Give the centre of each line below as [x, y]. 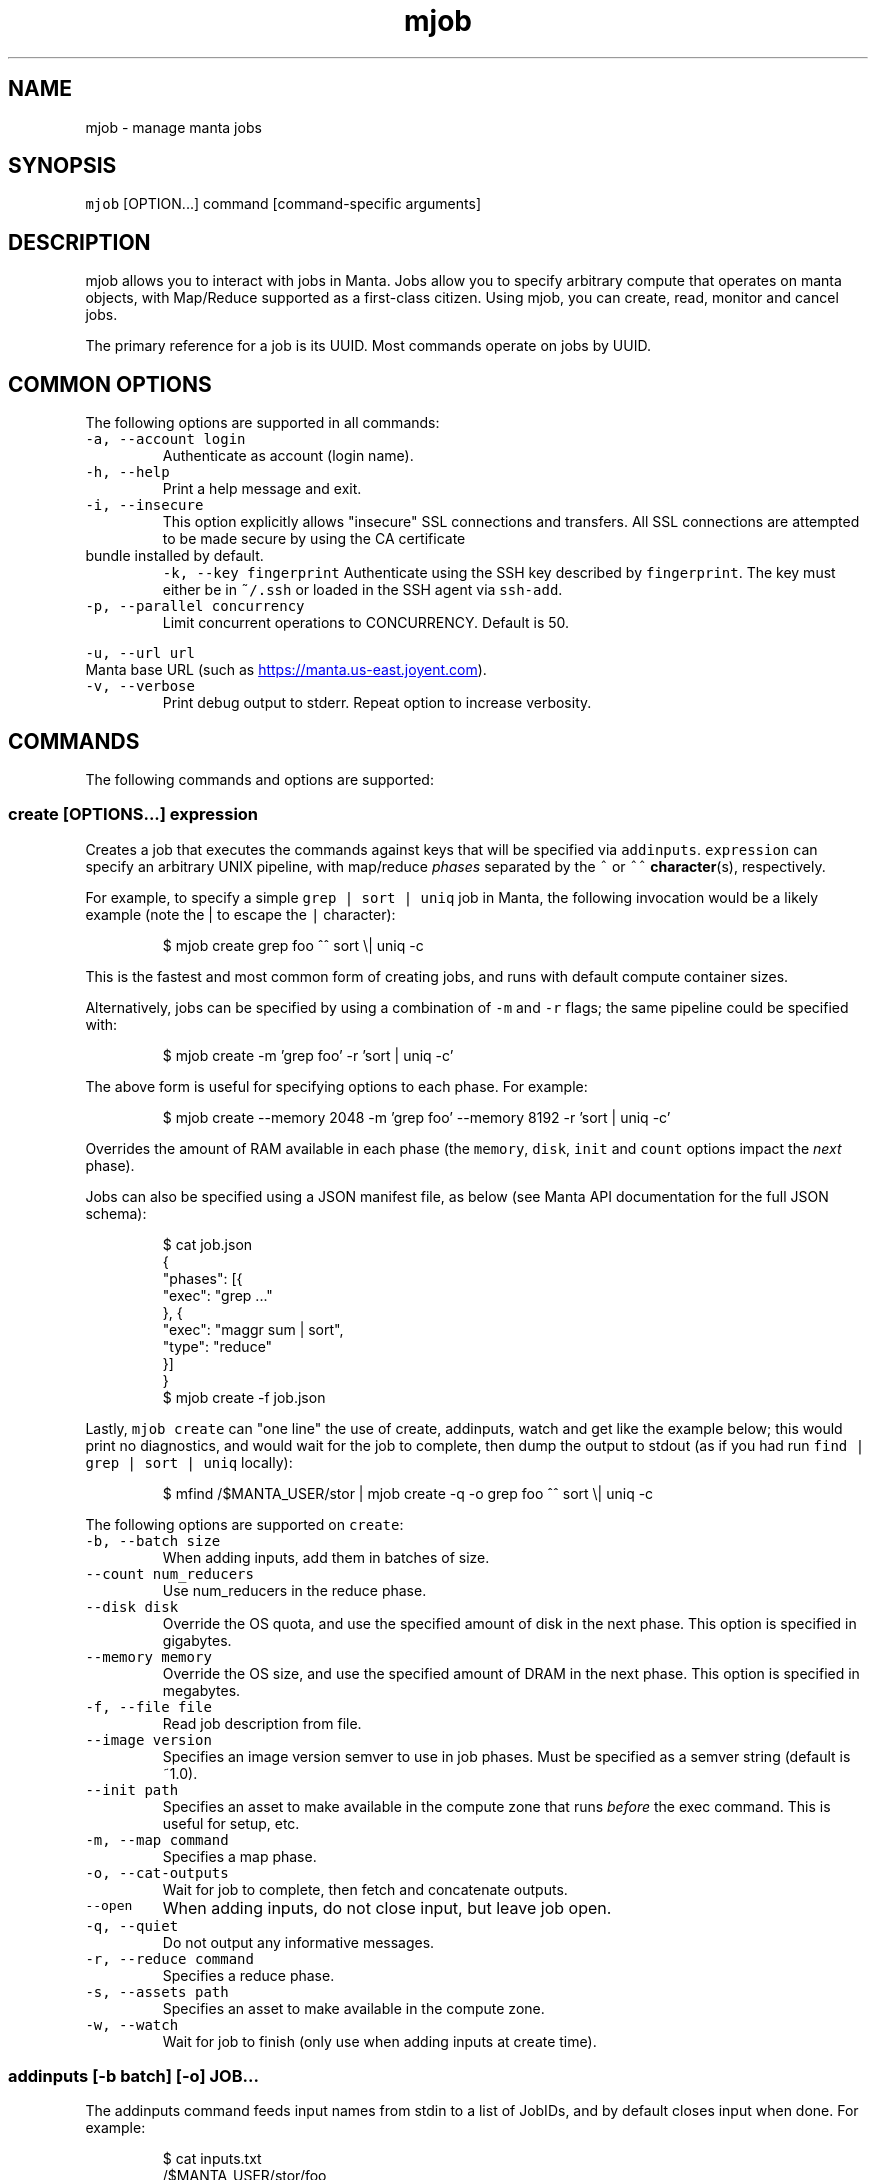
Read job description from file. [262, 1723]
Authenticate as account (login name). [288, 456]
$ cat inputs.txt [212, 2159]
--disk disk [132, 1606]
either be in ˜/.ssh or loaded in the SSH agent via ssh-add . [362, 590]
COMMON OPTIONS [110, 384]
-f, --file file [148, 1706]
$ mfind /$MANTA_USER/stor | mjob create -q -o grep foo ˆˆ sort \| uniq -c [408, 1493]
